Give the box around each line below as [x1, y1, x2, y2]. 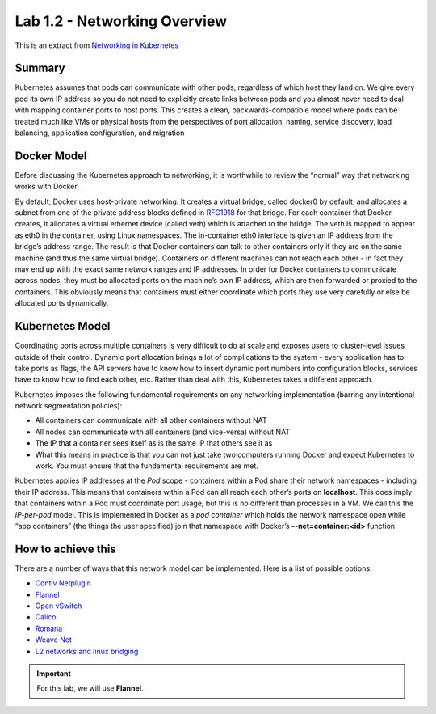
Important [36, 669, 72, 678]
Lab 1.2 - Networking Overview [15, 12, 228, 30]
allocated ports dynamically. [15, 298, 109, 308]
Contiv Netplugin [35, 578, 92, 588]
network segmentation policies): [15, 401, 123, 411]
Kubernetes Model [15, 319, 111, 333]
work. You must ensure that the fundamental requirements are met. [35, 461, 258, 471]
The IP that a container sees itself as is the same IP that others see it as [35, 438, 273, 448]
